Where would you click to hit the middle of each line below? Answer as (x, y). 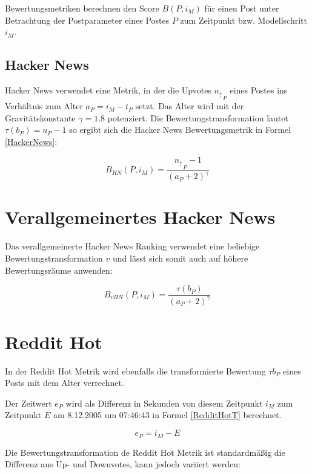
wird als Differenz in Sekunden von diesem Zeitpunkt (164, 403)
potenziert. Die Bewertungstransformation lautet (198, 117)
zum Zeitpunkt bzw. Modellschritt (244, 20)
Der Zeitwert (28, 403)
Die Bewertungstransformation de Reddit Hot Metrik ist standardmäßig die (145, 452)
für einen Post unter (242, 8)
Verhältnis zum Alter (44, 106)
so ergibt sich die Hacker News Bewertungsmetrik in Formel (180, 130)
